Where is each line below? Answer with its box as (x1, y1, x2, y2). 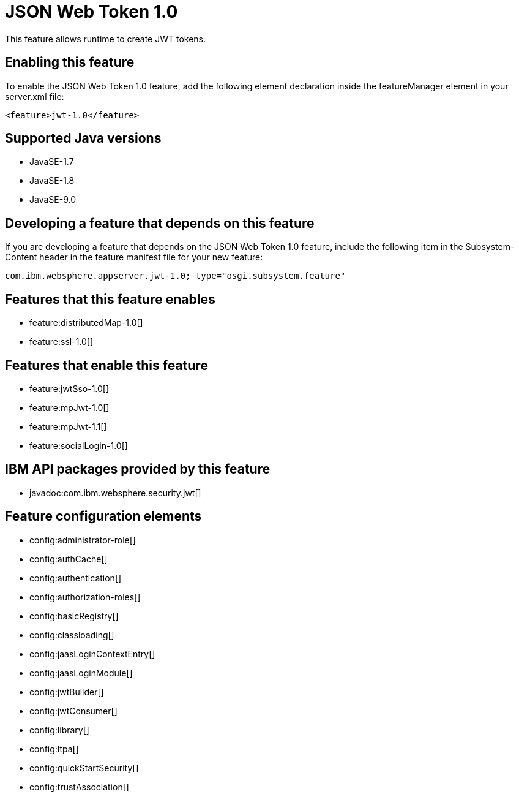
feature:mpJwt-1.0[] (29, 402, 110, 413)
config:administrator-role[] (29, 534, 136, 545)
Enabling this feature (5, 55, 135, 70)
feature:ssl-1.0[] (29, 336, 94, 347)
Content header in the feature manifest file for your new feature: (5, 252, 263, 263)
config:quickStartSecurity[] (29, 762, 139, 773)
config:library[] (29, 724, 89, 735)
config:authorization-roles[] (29, 591, 141, 602)
